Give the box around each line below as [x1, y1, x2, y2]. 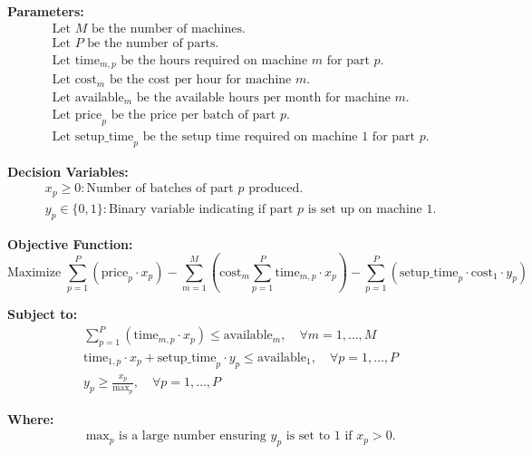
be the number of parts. [87, 36, 219, 50]
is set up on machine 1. [307, 202, 437, 216]
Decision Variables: [7, 161, 129, 180]
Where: [7, 409, 54, 428]
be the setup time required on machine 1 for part [142, 130, 415, 143]
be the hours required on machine [121, 53, 308, 67]
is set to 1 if [285, 430, 353, 443]
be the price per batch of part [111, 109, 276, 122]
